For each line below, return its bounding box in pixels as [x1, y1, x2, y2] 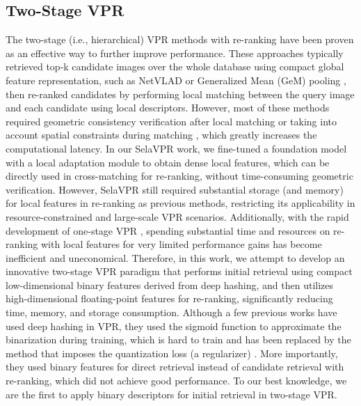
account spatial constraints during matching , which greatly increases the [6, 127, 317, 142]
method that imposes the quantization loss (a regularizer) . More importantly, [6, 345, 338, 360]
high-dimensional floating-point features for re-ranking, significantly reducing [6, 291, 333, 306]
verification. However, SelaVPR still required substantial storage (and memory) [6, 182, 344, 196]
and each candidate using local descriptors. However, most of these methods [6, 100, 330, 115]
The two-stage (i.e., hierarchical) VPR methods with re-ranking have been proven [6, 32, 354, 47]
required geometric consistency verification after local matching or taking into [6, 114, 337, 128]
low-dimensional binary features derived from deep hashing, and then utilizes [6, 277, 334, 292]
